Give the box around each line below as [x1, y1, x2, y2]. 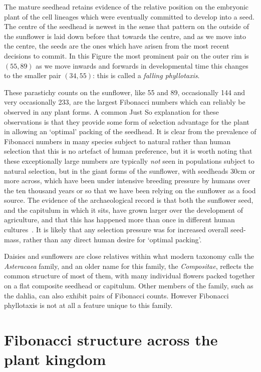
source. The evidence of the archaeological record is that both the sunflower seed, [4, 195, 253, 205]
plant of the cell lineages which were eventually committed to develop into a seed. [4, 11, 254, 22]
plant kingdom [4, 349, 106, 369]
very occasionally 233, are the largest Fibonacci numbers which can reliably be [4, 97, 245, 107]
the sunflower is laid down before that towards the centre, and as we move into [4, 31, 246, 41]
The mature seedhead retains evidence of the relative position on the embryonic [4, 2, 249, 12]
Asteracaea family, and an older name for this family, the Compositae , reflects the [4, 260, 254, 271]
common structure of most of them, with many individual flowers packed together [4, 270, 255, 281]
